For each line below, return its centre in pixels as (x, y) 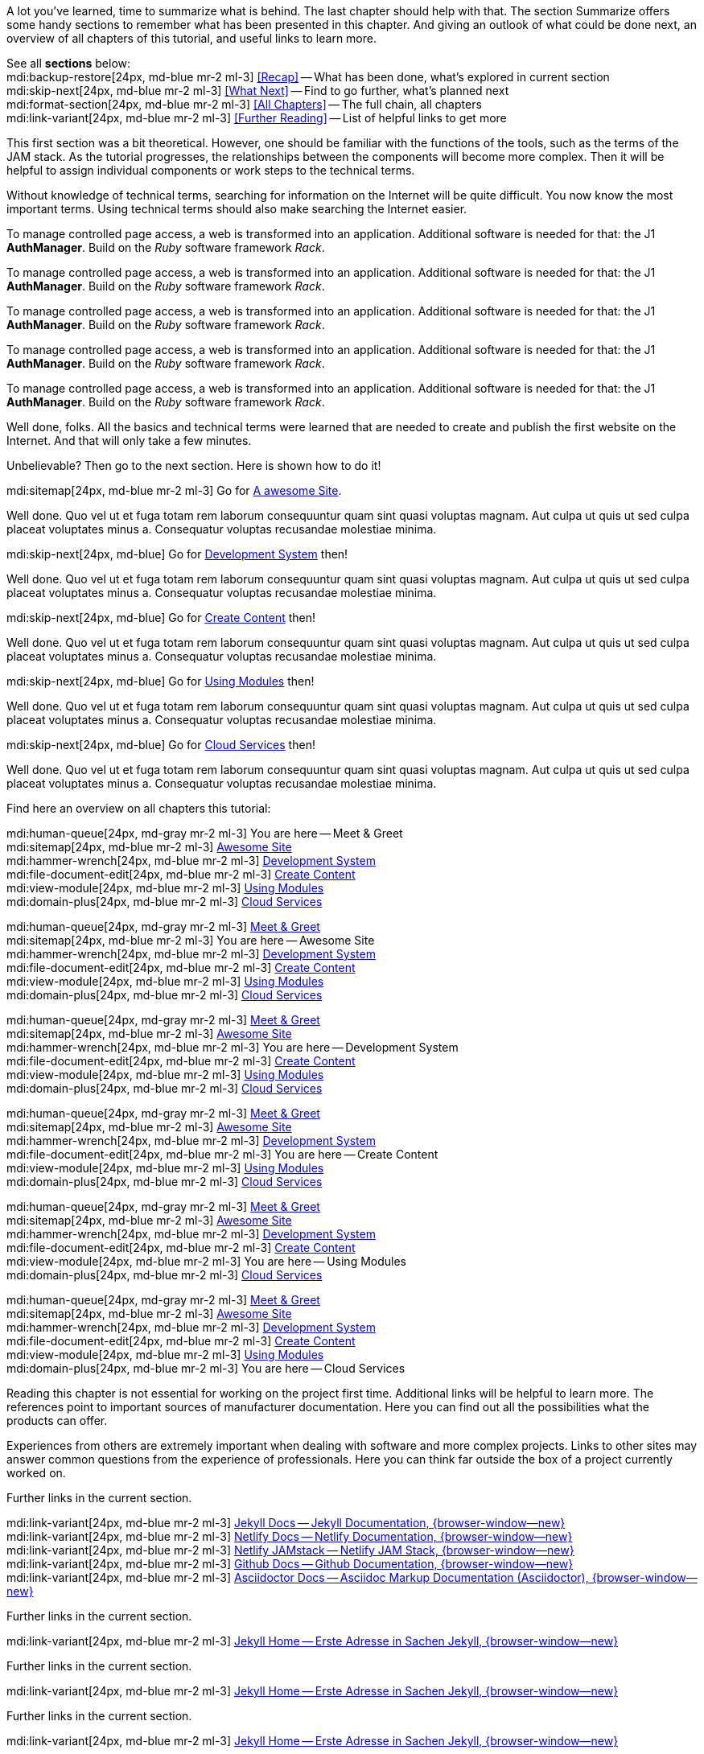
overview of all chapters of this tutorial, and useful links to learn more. (191, 38)
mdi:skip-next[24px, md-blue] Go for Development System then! (177, 554)
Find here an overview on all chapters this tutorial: (139, 808)
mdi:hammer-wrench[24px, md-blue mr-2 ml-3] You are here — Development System (233, 1047)
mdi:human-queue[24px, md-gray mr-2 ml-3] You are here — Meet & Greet (205, 833)
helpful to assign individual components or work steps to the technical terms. (211, 170)
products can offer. (57, 1420)
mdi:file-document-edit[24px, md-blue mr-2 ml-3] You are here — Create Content (222, 1154)
